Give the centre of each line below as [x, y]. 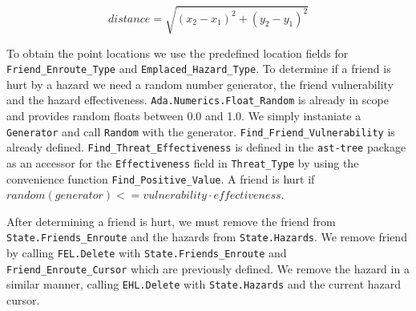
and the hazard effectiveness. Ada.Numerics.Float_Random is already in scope [198, 100]
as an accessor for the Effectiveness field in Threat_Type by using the [183, 162]
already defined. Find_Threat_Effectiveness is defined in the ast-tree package [206, 147]
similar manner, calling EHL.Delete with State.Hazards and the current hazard [204, 284]
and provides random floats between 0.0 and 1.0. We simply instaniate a [184, 116]
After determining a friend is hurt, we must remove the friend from [171, 221]
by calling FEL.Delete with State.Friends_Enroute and [147, 253]
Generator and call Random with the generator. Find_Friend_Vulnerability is [201, 131]
